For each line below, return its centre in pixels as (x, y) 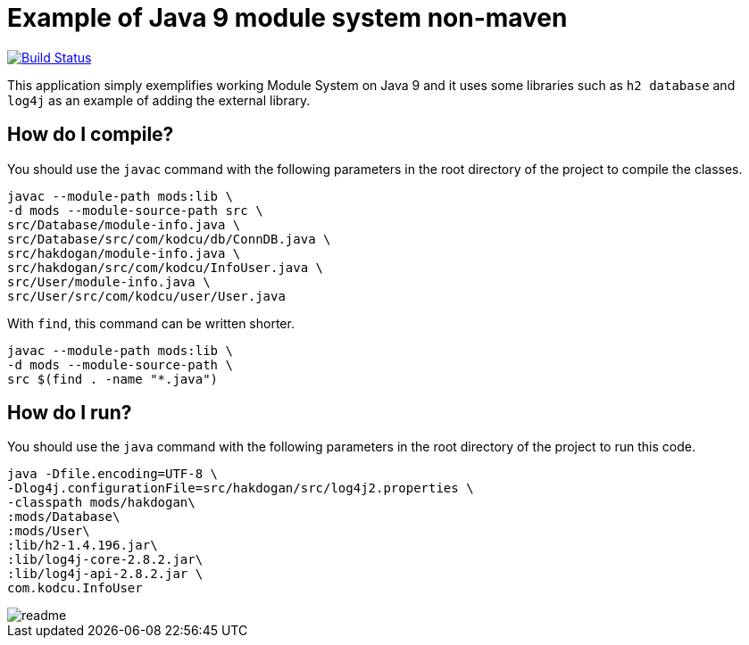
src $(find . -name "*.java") (113, 379)
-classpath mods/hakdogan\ (101, 503)
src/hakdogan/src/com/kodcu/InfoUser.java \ (166, 267)
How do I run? (70, 413)
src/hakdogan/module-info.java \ (124, 253)
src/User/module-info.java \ (109, 281)
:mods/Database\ (64, 517)
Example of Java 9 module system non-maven (287, 18)
